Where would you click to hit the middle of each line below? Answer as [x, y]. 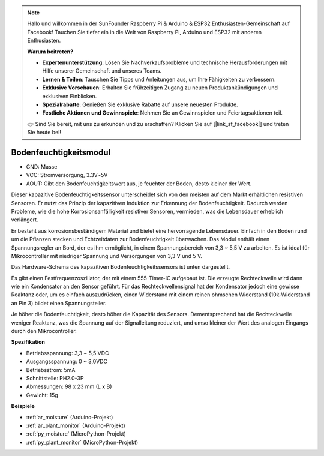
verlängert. [25, 220]
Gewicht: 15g [42, 395]
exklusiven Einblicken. [70, 96]
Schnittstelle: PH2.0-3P [55, 378]
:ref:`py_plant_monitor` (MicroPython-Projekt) [82, 442]
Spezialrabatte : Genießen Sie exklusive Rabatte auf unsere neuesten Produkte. [140, 104]
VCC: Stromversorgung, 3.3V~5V [67, 175]
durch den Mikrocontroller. [44, 331]
